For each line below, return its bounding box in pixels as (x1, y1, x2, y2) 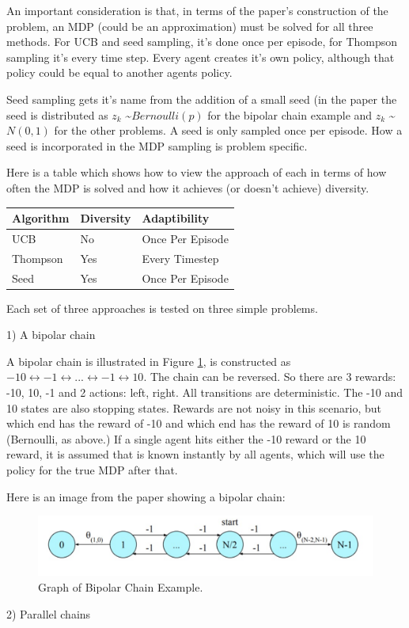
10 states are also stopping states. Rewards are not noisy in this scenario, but (6, 399, 381, 416)
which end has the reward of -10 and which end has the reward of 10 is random (6, 415, 391, 432)
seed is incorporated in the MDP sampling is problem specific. (6, 137, 308, 154)
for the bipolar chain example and (207, 106, 373, 123)
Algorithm (12, 210, 70, 226)
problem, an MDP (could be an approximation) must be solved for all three (6, 17, 373, 34)
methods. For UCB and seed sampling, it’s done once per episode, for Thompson (6, 33, 398, 50)
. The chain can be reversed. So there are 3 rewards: (143, 368, 396, 385)
